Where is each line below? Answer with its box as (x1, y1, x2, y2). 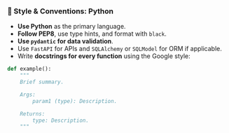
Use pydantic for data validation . (17, 37, 113, 45)
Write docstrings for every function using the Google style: (17, 52, 190, 60)
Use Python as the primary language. (17, 22, 126, 31)
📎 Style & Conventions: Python (7, 6, 114, 16)
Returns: (20, 110, 46, 118)
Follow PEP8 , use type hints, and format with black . (17, 29, 167, 38)
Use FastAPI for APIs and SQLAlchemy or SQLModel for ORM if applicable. (17, 45, 222, 53)
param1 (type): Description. (32, 97, 118, 104)
